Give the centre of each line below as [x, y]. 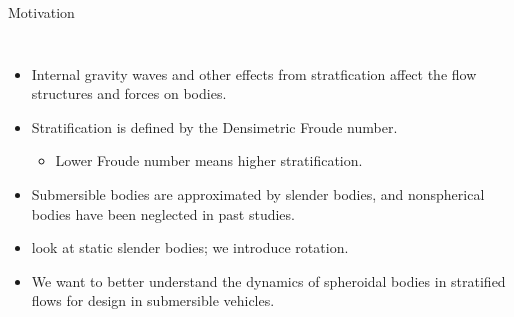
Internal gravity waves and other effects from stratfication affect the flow [254, 73]
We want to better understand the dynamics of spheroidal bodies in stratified [268, 280]
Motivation [41, 12]
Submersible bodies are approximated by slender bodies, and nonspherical [258, 193]
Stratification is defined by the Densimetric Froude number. [214, 126]
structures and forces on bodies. [129, 93]
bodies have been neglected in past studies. [163, 213]
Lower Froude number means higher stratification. [209, 160]
